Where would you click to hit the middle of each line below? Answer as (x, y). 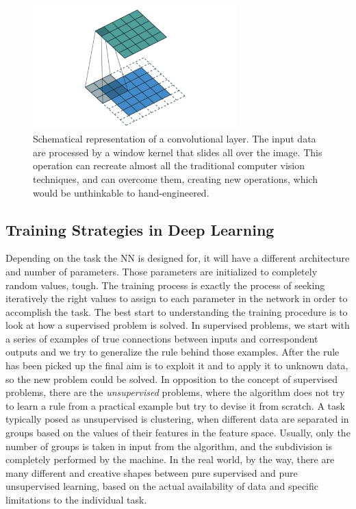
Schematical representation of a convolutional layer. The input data (175, 139)
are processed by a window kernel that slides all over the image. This (178, 152)
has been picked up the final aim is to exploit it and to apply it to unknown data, (177, 365)
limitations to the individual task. (76, 500)
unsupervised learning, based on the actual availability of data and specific (162, 486)
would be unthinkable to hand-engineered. (121, 192)
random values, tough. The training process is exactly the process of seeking (165, 285)
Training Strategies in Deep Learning (140, 229)
